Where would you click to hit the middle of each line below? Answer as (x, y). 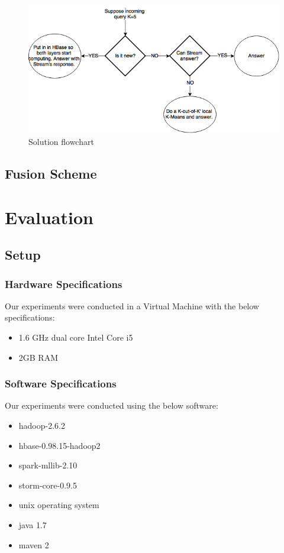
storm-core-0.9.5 (48, 485)
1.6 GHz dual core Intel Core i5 (76, 337)
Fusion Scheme (51, 174)
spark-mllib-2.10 (48, 465)
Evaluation (49, 217)
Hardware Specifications (64, 284)
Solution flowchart (61, 142)
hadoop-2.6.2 (42, 425)
